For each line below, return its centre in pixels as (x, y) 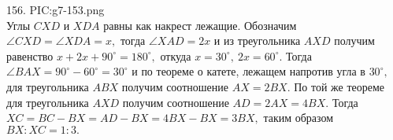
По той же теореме (339, 86)
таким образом (298, 118)
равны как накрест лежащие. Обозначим (200, 25)
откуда (176, 55)
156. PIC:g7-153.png (56, 9)
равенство (30, 55)
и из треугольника (257, 41)
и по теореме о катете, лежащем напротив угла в (248, 71)
